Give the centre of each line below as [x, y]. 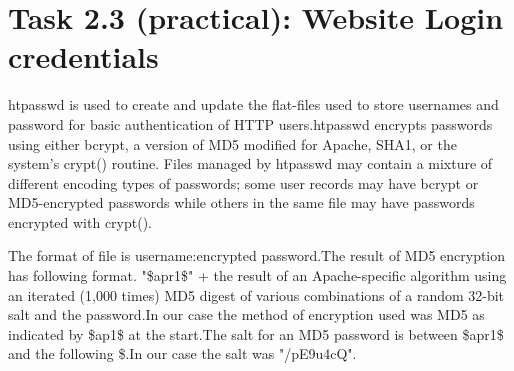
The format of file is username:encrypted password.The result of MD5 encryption [257, 255]
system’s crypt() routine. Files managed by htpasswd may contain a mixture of [250, 163]
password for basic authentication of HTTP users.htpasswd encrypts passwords [250, 123]
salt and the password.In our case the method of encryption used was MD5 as [246, 314]
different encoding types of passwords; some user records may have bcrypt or [243, 182]
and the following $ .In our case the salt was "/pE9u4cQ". [182, 353]
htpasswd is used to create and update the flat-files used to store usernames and [253, 104]
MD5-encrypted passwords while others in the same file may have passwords [241, 202]
